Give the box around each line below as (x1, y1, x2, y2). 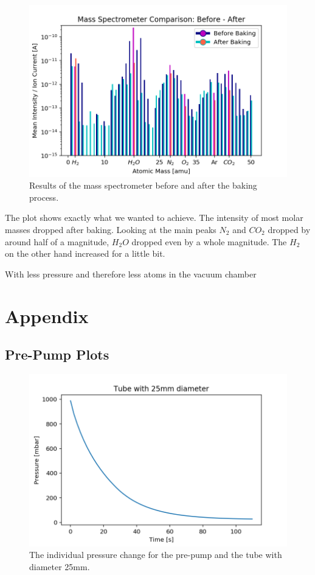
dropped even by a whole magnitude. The (131, 235, 287, 248)
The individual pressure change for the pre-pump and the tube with (29, 548, 282, 561)
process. (29, 190, 59, 203)
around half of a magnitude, (5, 235, 109, 248)
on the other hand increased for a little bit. (5, 247, 165, 260)
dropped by (268, 223, 311, 236)
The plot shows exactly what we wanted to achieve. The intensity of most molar (5, 211, 303, 224)
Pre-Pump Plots (5, 345, 109, 364)
